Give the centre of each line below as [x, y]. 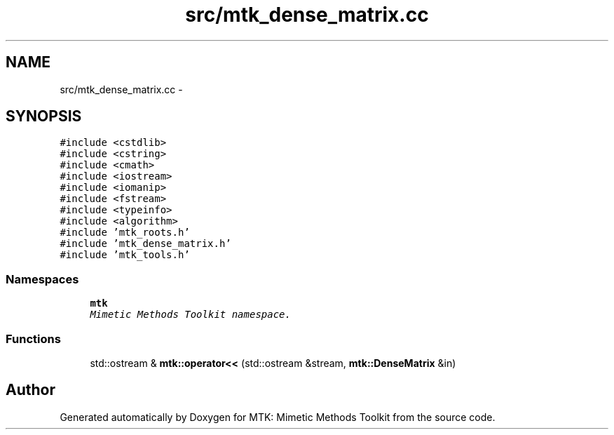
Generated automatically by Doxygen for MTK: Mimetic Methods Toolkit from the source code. [278, 417]
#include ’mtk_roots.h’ [125, 233]
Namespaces [42, 279]
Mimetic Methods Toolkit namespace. [190, 315]
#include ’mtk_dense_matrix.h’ [145, 244]
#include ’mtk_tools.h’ [125, 255]
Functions [33, 339]
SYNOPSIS [44, 116]
